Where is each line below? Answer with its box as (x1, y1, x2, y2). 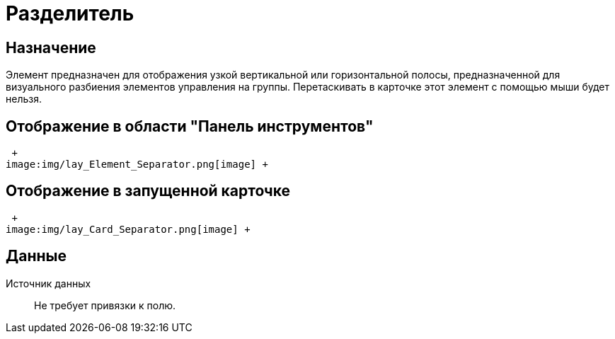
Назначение (6, 38, 96, 57)
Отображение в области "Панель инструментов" (6, 117, 374, 135)
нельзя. (6, 93, 42, 105)
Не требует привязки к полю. (34, 299, 176, 311)
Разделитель (6, 1, 134, 25)
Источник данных (6, 277, 91, 289)
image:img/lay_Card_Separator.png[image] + (6, 223, 251, 235)
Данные (6, 247, 67, 265)
